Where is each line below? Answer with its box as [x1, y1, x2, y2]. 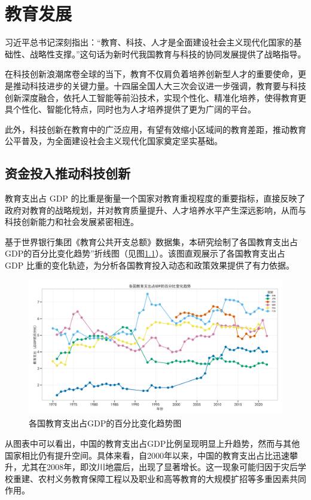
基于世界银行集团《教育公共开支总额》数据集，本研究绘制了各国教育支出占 [5, 235, 298, 248]
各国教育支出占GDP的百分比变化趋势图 [29, 417, 182, 429]
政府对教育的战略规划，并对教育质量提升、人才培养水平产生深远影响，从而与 [5, 203, 306, 216]
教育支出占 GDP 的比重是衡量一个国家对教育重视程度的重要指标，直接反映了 [5, 192, 306, 205]
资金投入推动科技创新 [5, 164, 130, 182]
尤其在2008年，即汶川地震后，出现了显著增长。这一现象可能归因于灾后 [21, 461, 298, 473]
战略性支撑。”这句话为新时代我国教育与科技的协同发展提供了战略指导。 [29, 47, 306, 60]
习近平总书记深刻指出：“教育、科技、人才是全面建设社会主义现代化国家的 [5, 36, 294, 48]
